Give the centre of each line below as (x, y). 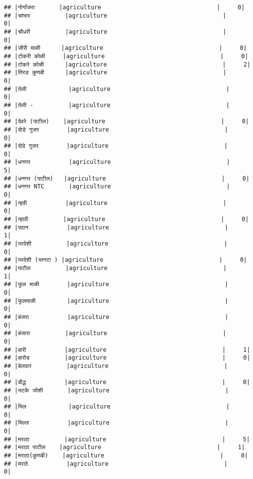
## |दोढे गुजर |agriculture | (116, 146)
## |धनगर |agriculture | (117, 162)
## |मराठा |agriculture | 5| (127, 439)
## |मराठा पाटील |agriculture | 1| (125, 447)
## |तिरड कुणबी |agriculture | (115, 73)
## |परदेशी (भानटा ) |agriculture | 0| (126, 260)
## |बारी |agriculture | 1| (127, 350)
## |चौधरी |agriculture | (115, 32)
